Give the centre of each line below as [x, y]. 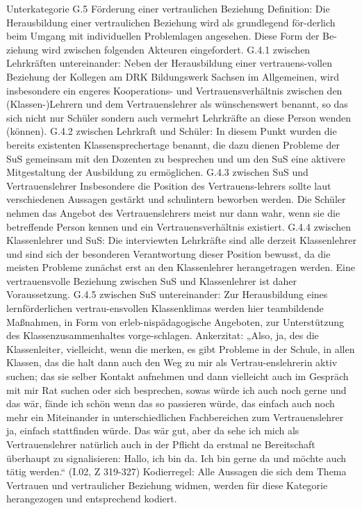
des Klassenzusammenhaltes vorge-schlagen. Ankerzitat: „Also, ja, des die [163, 335]
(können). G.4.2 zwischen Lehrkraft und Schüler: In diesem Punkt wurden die [172, 131]
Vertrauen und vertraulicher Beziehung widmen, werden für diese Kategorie [167, 485]
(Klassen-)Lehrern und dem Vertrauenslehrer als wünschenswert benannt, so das [177, 104]
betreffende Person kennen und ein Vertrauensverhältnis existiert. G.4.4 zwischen [179, 226]
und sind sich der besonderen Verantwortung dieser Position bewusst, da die [168, 253]
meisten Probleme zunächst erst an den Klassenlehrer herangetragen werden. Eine [181, 267]
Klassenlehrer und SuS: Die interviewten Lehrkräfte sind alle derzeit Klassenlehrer [181, 240]
